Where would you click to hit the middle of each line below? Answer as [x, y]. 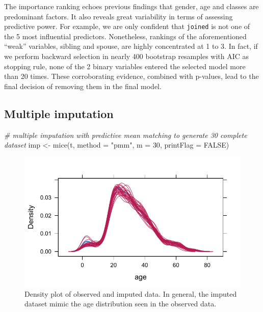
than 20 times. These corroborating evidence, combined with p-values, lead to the [131, 76]
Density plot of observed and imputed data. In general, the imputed [131, 293]
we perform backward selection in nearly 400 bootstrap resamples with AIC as [127, 56]
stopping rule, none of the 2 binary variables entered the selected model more [125, 66]
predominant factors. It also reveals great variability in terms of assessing [119, 16]
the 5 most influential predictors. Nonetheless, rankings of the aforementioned [125, 36]
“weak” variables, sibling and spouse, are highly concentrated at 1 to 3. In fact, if [131, 46]
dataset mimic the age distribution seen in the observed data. [121, 304]
